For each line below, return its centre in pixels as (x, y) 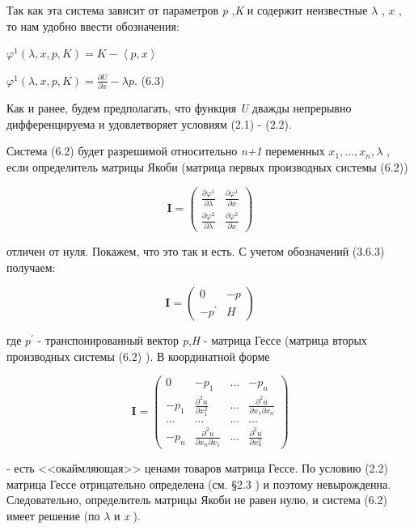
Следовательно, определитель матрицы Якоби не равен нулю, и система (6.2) (197, 500)
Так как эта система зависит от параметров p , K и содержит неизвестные (187, 10)
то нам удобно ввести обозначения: (93, 25)
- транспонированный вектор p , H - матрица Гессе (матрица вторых (202, 340)
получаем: (31, 267)
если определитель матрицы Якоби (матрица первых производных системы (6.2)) (207, 166)
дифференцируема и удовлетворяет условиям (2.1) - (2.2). (149, 123)
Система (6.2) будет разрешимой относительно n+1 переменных (166, 151)
